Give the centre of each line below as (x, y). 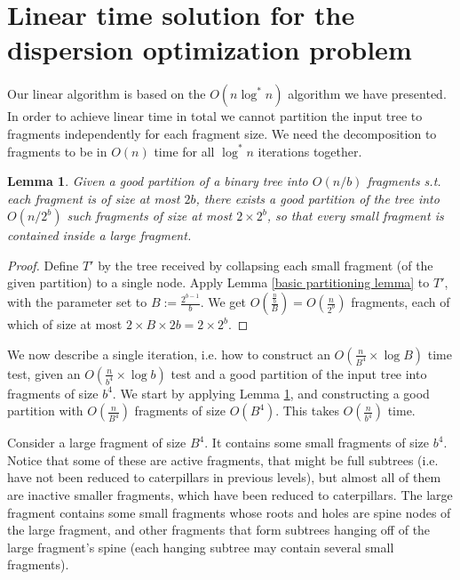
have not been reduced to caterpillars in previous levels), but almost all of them (224, 477)
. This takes (307, 411)
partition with (45, 411)
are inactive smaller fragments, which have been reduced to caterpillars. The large (230, 495)
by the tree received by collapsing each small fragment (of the (266, 265)
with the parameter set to (77, 302)
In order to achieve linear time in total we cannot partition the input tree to (215, 116)
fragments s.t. (404, 181)
